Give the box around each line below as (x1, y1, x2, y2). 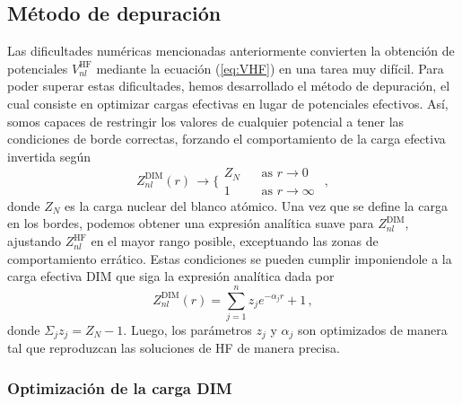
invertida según (7, 146, 92, 165)
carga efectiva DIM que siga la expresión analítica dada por (7, 267, 335, 285)
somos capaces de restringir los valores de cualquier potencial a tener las (7, 111, 405, 130)
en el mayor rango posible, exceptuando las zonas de (91, 232, 379, 250)
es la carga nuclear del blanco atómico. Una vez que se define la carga (65, 196, 448, 215)
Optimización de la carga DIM (7, 376, 232, 399)
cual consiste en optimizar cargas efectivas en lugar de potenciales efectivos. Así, (7, 93, 449, 112)
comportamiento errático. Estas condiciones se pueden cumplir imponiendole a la (7, 249, 452, 268)
